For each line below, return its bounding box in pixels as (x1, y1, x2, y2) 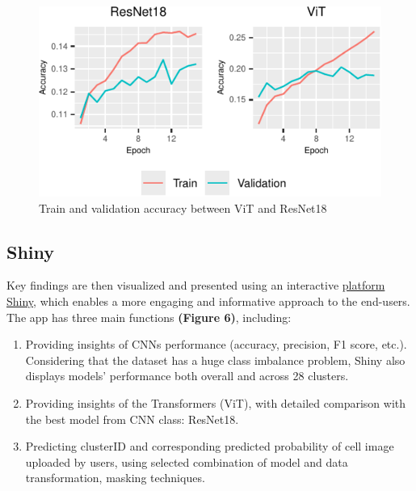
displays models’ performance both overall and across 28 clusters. (25, 367, 349, 384)
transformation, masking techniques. (25, 469, 205, 486)
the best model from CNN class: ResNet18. (25, 410, 239, 427)
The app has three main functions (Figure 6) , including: (6, 308, 292, 325)
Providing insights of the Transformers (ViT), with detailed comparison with (25, 395, 405, 412)
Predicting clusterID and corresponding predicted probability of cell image (25, 438, 394, 455)
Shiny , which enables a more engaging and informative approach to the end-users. (6, 293, 410, 310)
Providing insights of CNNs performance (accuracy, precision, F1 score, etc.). (25, 336, 407, 353)
